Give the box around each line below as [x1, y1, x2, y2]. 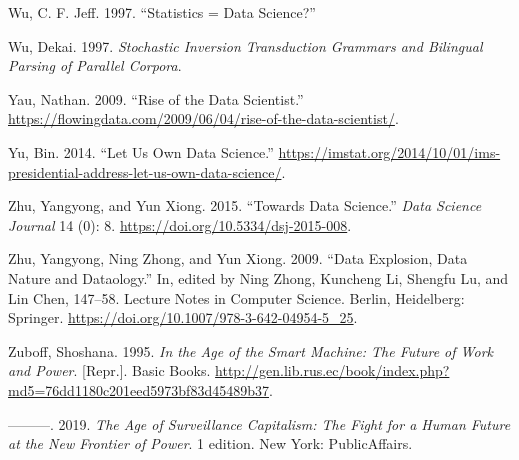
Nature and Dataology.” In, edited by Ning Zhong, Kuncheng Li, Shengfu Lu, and [8, 267, 509, 288]
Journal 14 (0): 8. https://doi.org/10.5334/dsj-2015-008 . [8, 214, 352, 235]
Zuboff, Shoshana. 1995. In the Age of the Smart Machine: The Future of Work [8, 340, 493, 361]
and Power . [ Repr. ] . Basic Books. [8, 360, 211, 381]
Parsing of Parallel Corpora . [8, 55, 182, 76]
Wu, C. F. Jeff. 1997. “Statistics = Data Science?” [8, 2, 316, 22]
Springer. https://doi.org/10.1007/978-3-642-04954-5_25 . [8, 307, 358, 328]
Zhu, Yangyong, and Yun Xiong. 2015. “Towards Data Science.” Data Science [8, 195, 482, 216]
